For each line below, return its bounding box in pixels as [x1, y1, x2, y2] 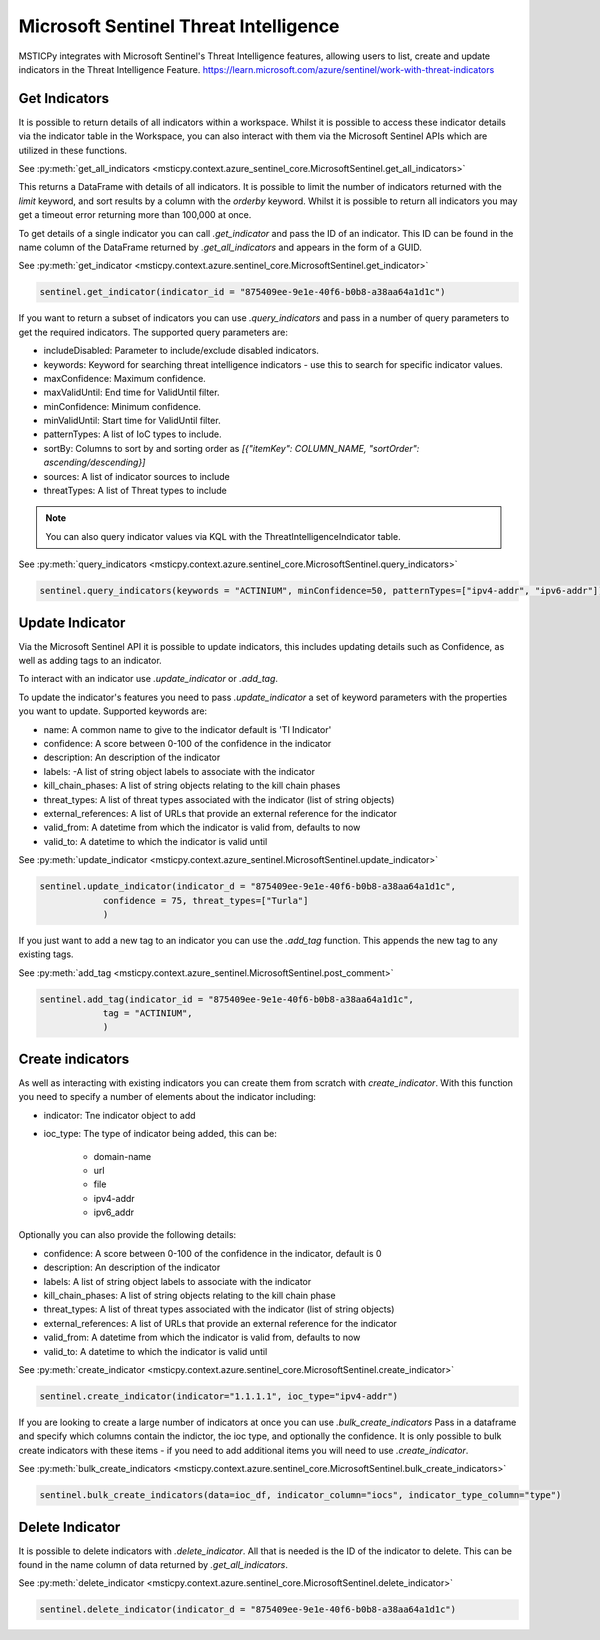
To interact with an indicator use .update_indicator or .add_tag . [18, 673, 279, 685]
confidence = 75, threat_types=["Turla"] [102, 895, 309, 906]
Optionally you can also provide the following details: [18, 1229, 237, 1241]
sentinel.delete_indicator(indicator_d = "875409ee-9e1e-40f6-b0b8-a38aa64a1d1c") [39, 1604, 457, 1615]
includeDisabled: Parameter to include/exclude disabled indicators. [43, 345, 320, 357]
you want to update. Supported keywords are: [18, 705, 208, 717]
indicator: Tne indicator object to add [43, 1109, 196, 1121]
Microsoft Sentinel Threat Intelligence [18, 15, 340, 37]
